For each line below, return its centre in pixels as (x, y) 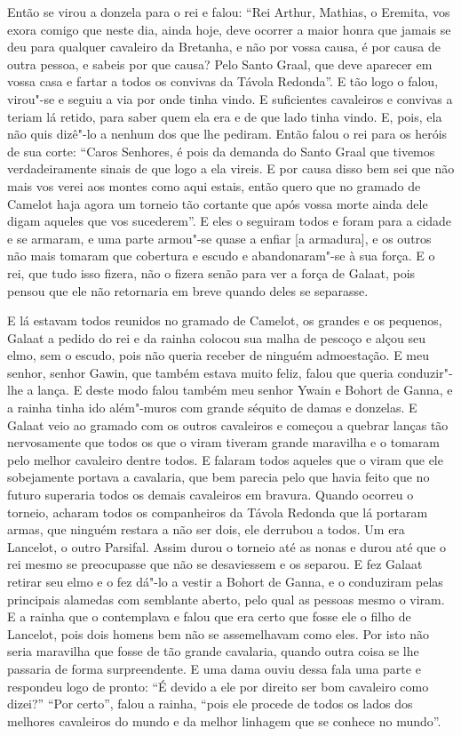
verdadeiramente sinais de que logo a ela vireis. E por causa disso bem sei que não (231, 168)
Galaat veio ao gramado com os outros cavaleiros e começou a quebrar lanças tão (228, 424)
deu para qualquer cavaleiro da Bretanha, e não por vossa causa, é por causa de (224, 47)
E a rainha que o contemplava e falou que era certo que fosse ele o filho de (209, 616)
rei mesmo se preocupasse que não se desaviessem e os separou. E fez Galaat (215, 564)
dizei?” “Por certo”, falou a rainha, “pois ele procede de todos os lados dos (210, 704)
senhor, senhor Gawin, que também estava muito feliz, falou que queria (200, 372)
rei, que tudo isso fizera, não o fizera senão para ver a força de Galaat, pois (211, 272)
